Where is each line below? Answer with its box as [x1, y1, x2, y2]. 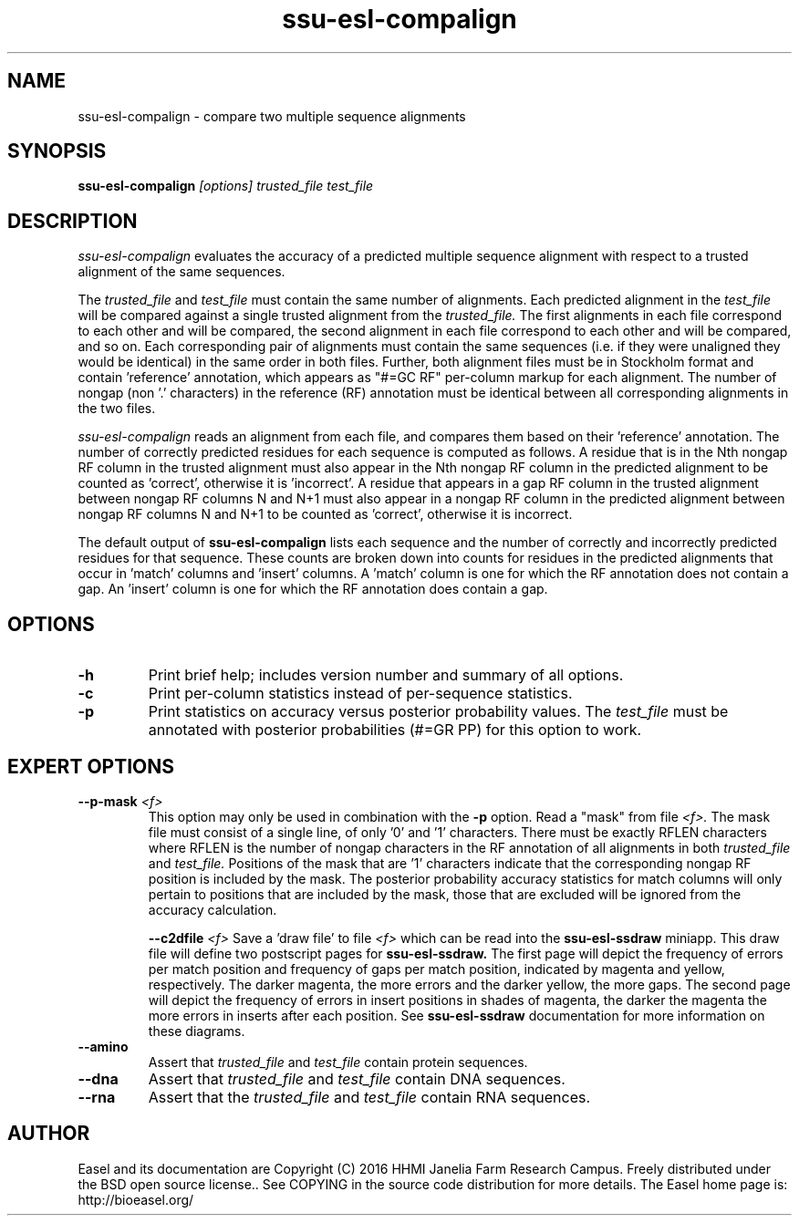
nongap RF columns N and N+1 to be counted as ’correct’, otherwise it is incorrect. [78, 506, 573, 523]
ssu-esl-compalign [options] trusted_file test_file [78, 178, 374, 194]
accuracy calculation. [148, 901, 277, 917]
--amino [78, 1038, 129, 1054]
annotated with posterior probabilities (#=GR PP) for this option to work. [148, 720, 642, 740]
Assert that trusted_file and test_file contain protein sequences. [148, 1053, 528, 1070]
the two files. [78, 400, 156, 417]
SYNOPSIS [7, 140, 107, 163]
